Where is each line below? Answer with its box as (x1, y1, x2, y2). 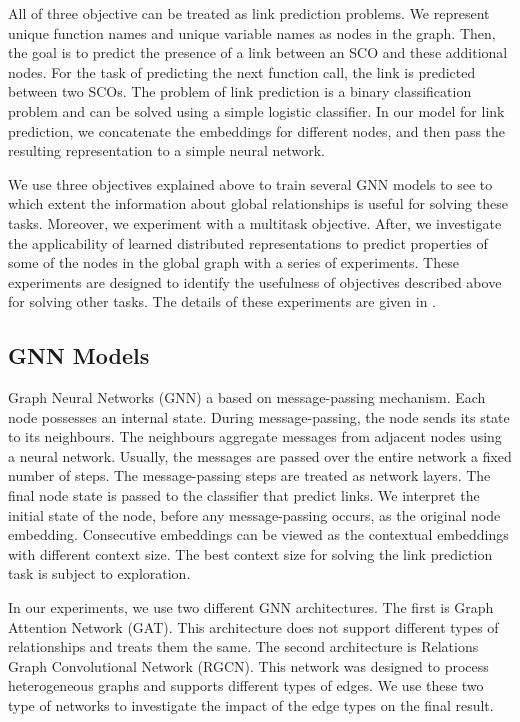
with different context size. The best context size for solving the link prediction (8, 543, 493, 564)
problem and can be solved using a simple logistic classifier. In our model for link (8, 100, 505, 121)
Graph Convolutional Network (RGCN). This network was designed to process (8, 655, 489, 676)
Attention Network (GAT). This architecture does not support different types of (8, 616, 499, 637)
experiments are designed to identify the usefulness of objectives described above (8, 271, 502, 292)
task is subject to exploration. (8, 563, 191, 584)
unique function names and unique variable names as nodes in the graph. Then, (8, 22, 496, 43)
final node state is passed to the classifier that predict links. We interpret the (8, 485, 480, 506)
